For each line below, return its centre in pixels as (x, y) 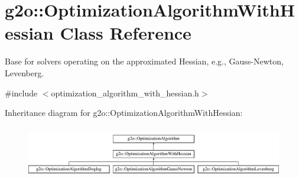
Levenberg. (25, 72)
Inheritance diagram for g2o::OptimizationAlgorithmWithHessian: (124, 113)
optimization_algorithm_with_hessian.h (125, 93)
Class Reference (126, 33)
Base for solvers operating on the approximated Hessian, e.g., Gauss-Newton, (144, 61)
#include (21, 93)
